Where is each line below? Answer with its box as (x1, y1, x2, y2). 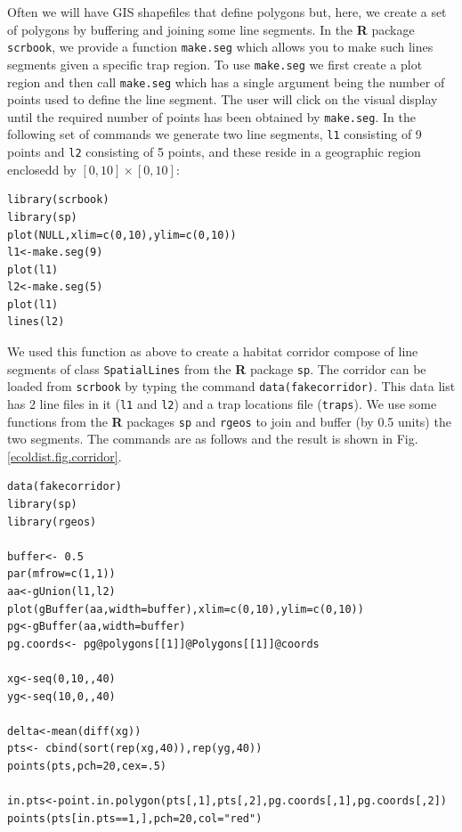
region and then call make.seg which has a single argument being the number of (7, 72, 445, 91)
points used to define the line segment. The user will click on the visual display (7, 90, 438, 109)
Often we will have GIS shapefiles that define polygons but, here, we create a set (7, 3, 447, 20)
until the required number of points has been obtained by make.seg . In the (7, 107, 416, 126)
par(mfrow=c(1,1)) (7, 567, 116, 581)
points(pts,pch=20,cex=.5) (7, 759, 166, 772)
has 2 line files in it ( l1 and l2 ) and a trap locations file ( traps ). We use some (7, 394, 437, 412)
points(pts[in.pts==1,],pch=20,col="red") (7, 812, 263, 825)
